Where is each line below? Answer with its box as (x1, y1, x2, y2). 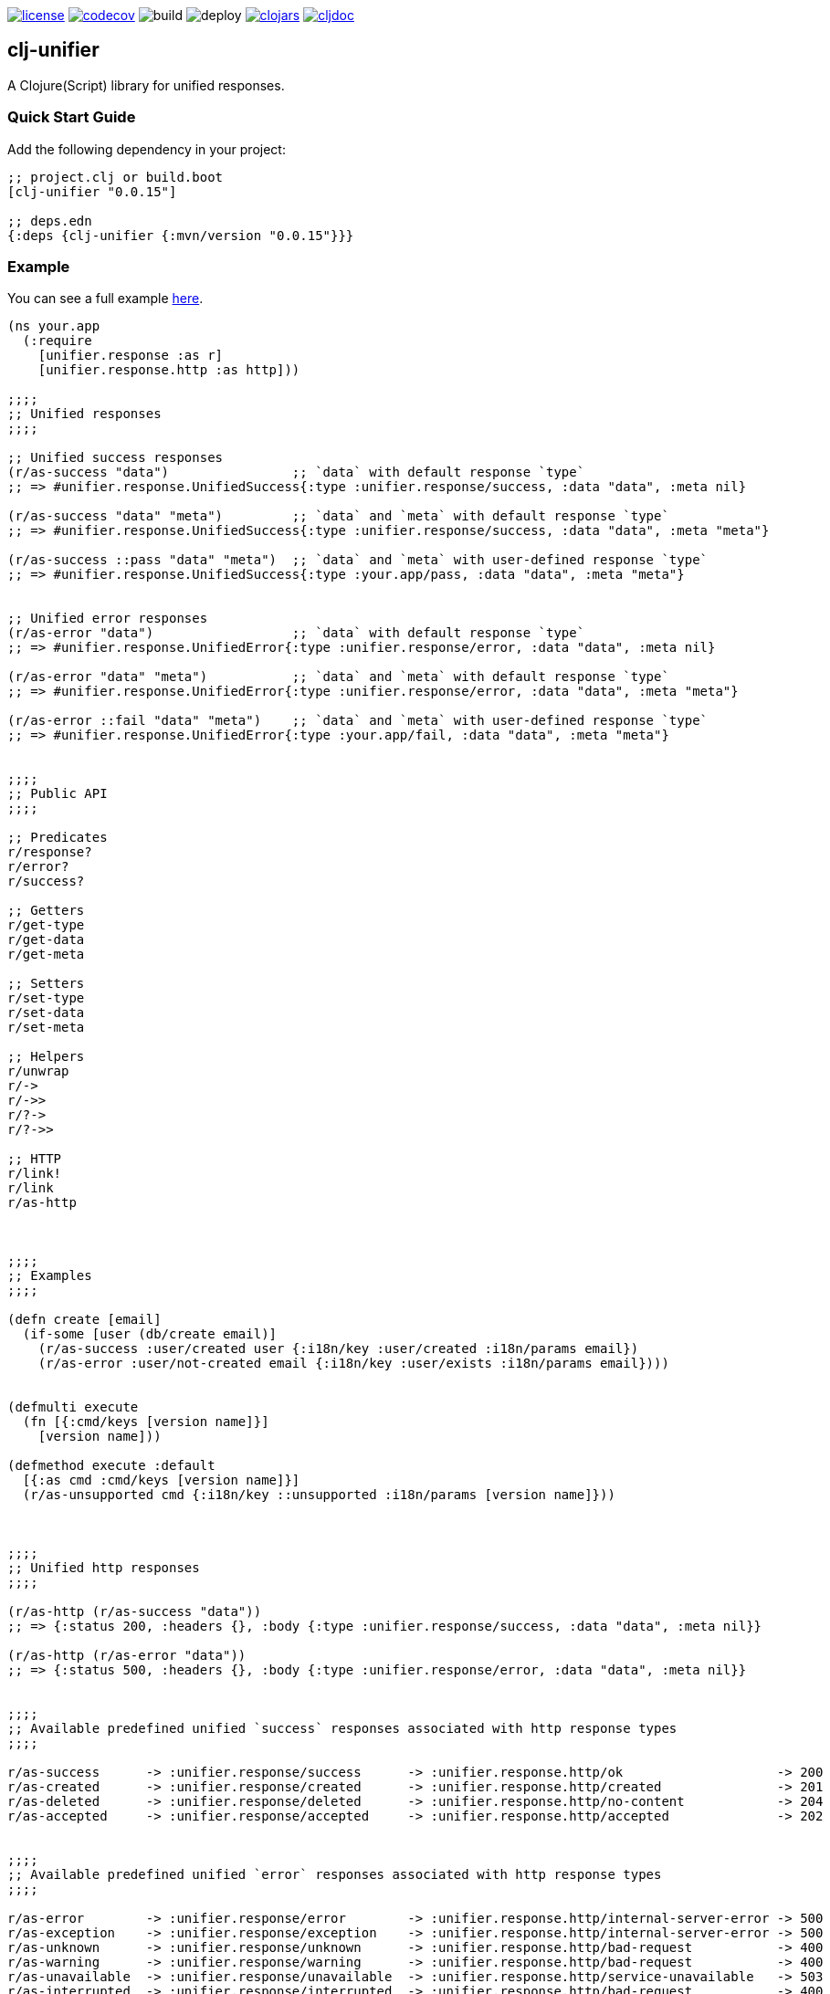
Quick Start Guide (7, 108, 136, 127)
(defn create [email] (7, 1312, 162, 1328)
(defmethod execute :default (7, 1458, 215, 1474)
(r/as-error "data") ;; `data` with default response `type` (7, 625, 585, 641)
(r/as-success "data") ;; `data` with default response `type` (7, 465, 585, 480)
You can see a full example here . (7, 290, 204, 307)
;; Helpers (7, 1049, 85, 1065)
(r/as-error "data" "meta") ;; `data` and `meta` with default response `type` (7, 669, 669, 685)
